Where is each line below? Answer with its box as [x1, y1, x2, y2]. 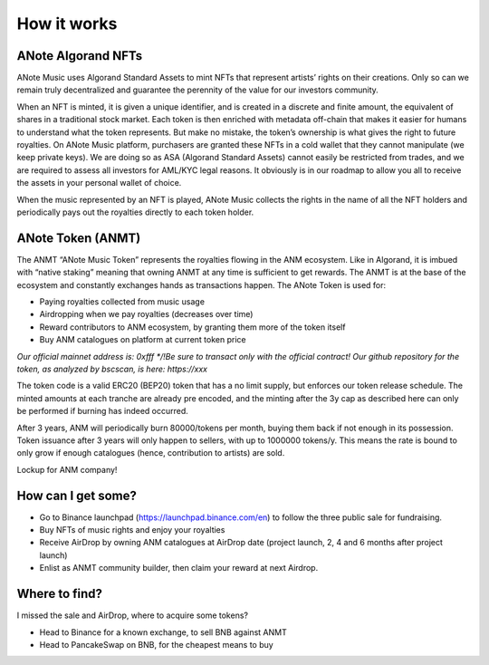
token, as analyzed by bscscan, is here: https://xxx [16, 363, 208, 374]
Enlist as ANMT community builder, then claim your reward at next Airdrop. [39, 563, 319, 573]
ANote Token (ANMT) [16, 230, 141, 246]
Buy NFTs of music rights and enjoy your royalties [39, 525, 225, 535]
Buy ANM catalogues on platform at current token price [39, 334, 246, 345]
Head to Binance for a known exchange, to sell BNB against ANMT [39, 626, 287, 638]
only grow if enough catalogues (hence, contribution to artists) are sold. [16, 448, 285, 458]
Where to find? [16, 586, 103, 602]
